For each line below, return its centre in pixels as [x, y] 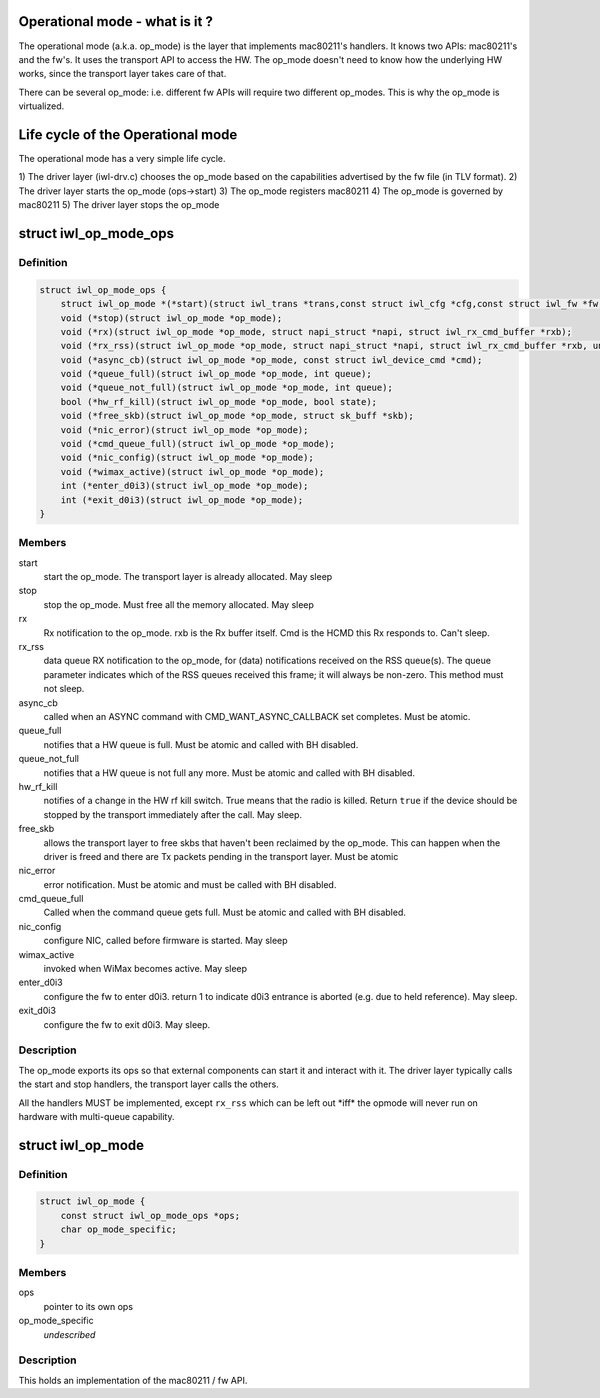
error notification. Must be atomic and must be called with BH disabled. [190, 884]
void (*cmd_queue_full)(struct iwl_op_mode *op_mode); [197, 444]
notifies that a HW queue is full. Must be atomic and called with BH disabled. [201, 744]
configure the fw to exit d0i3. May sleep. [127, 1024]
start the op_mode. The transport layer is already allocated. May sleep [188, 577]
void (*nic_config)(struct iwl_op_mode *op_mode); [187, 458]
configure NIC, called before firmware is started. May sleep [166, 941]
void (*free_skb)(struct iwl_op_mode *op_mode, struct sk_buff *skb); [237, 416]
